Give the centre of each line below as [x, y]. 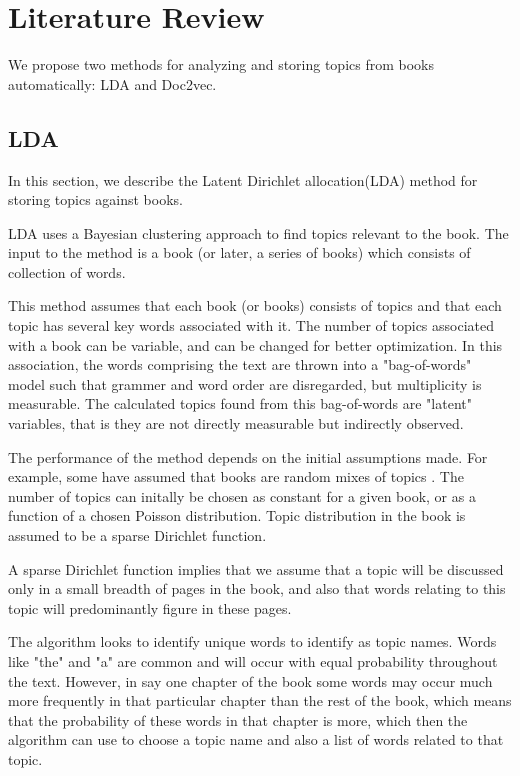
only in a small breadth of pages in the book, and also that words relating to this [257, 588]
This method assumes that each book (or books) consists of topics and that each [255, 305]
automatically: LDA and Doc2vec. [112, 83]
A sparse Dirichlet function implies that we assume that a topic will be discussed [256, 568]
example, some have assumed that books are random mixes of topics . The [236, 476]
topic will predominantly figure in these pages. [150, 607]
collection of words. [67, 271]
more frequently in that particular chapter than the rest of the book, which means [260, 700]
